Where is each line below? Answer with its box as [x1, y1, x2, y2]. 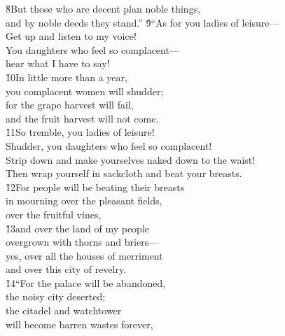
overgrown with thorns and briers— [6, 234, 159, 249]
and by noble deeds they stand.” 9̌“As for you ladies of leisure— [6, 15, 279, 29]
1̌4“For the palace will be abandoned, [6, 275, 166, 290]
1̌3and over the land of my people [6, 220, 149, 235]
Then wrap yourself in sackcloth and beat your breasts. [6, 166, 242, 181]
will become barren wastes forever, [6, 316, 153, 331]
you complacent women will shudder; [6, 83, 164, 98]
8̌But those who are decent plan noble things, [6, 1, 201, 15]
